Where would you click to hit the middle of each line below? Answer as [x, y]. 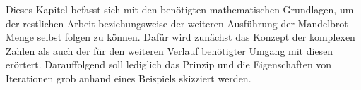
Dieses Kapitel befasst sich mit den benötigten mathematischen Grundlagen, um [180, 9]
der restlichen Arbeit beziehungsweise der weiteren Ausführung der [150, 23]
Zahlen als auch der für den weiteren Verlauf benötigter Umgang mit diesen [170, 50]
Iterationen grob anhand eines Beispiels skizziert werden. [129, 78]
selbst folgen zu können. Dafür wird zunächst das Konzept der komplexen [196, 37]
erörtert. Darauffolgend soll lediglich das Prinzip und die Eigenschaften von [169, 64]
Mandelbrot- [325, 23]
